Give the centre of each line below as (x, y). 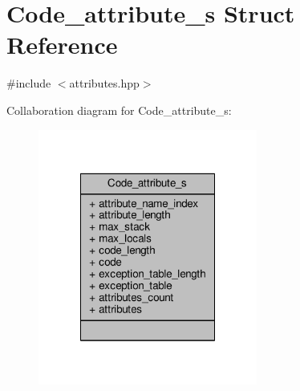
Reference (62, 45)
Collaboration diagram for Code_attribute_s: (119, 110)
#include (29, 83)
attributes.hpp (104, 83)
